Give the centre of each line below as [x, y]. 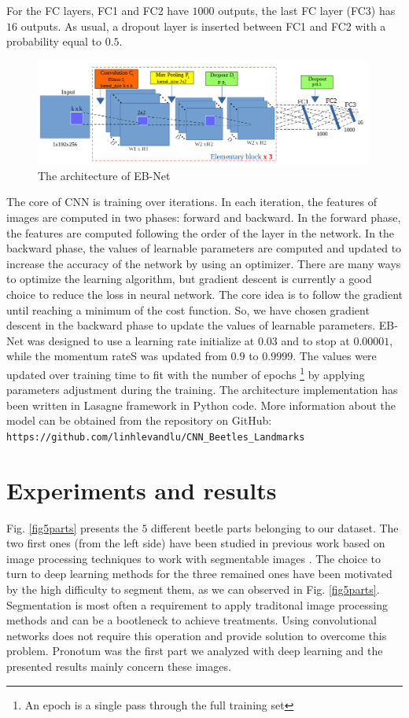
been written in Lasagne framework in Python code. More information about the [201, 405]
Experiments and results [142, 490]
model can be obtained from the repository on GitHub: [139, 420]
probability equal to [54, 41]
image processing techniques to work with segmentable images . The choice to [193, 558]
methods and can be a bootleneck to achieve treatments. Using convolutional [192, 620]
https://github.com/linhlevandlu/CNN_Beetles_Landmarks [156, 437]
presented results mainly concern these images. [119, 666]
